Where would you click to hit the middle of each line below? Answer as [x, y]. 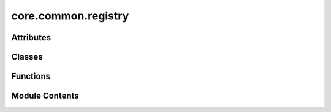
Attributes [31, 37]
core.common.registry [70, 16]
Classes [27, 57]
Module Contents [45, 96]
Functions [31, 76]
